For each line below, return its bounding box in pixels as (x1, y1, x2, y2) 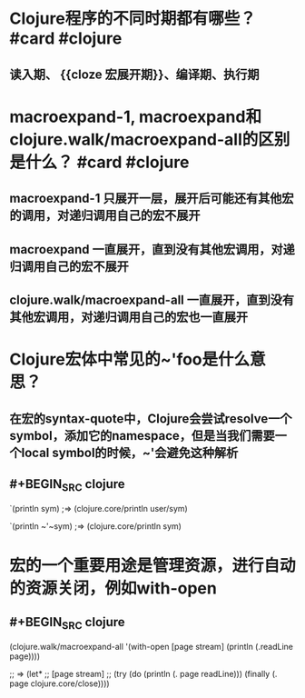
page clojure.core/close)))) (9, 678, 111, 689)
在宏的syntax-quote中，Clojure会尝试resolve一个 (9, 411, 292, 426)
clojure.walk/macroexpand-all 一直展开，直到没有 (9, 292, 295, 307)
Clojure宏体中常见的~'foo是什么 (9, 349, 251, 370)
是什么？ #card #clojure (9, 152, 190, 173)
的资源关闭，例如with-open (9, 578, 218, 598)
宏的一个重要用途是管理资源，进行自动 (9, 555, 297, 575)
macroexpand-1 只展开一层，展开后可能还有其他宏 (9, 191, 294, 206)
